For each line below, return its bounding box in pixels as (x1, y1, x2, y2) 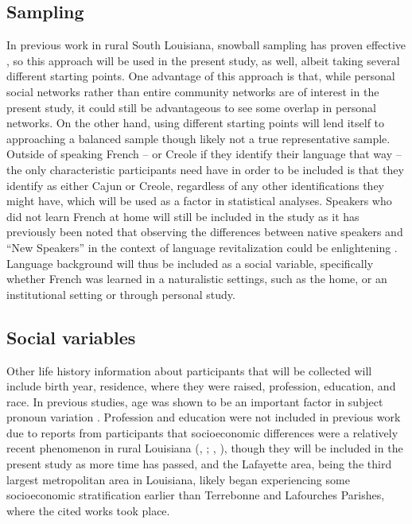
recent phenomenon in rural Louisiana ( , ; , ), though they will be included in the (6, 440, 403, 456)
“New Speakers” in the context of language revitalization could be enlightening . (6, 239, 398, 255)
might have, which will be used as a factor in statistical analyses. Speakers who (6, 192, 392, 209)
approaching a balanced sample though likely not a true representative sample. (6, 130, 391, 146)
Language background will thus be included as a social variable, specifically (6, 254, 374, 271)
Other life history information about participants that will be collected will (6, 362, 372, 378)
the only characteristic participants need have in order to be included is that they (6, 161, 404, 177)
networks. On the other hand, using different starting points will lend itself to (6, 115, 385, 131)
